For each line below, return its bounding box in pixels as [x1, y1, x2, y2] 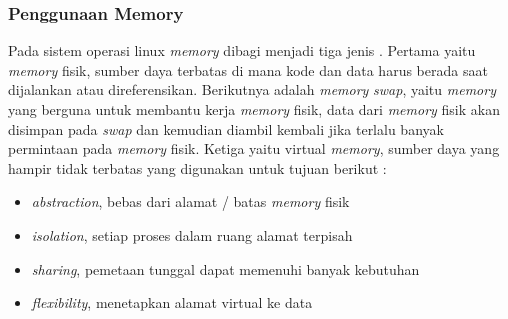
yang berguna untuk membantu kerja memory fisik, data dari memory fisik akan [8, 99, 500, 119]
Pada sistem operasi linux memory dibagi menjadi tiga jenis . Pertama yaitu [8, 40, 476, 61]
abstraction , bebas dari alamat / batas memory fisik [31, 191, 350, 212]
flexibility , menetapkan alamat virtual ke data [31, 292, 313, 313]
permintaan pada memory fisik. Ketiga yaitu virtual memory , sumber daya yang [8, 138, 500, 159]
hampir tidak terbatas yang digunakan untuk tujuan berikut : [8, 157, 387, 178]
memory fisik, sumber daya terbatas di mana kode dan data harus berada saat [8, 59, 488, 80]
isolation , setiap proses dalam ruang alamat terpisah [31, 224, 353, 245]
